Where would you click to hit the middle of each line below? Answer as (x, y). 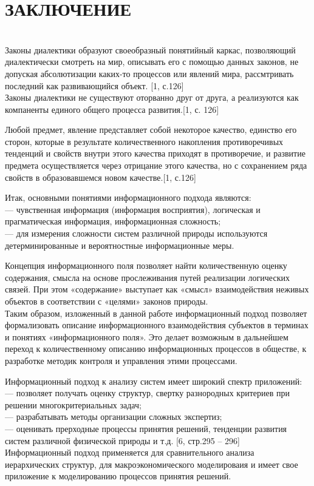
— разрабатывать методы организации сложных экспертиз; (114, 417)
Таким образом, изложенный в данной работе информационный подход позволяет (156, 313)
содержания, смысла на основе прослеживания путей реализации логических (147, 277)
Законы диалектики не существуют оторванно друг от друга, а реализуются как (152, 97)
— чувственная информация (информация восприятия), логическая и (133, 209)
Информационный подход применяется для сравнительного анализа (130, 452)
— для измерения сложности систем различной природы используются (136, 233)
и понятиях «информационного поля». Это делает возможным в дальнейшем (147, 336)
